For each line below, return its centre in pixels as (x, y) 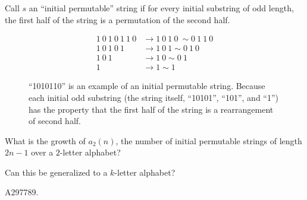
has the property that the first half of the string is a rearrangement (151, 109)
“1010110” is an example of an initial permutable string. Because (147, 86)
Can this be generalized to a (56, 172)
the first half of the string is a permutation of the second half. (118, 19)
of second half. (55, 121)
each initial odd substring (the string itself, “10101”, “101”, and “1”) (154, 97)
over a (42, 152)
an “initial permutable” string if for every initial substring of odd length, (161, 8)
